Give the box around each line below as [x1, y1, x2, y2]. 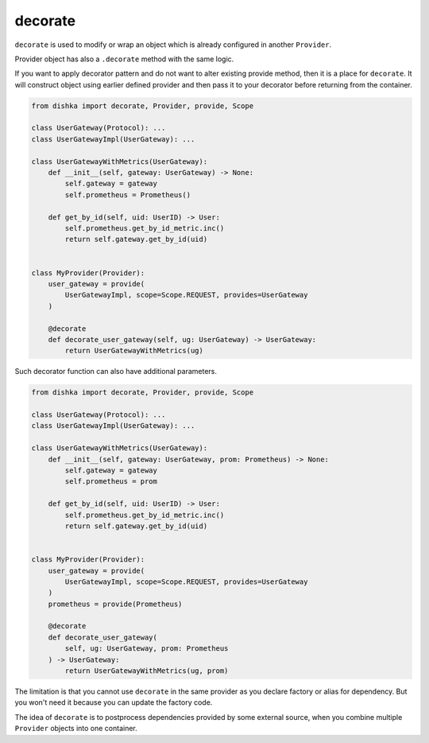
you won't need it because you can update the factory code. [14, 698, 213, 707]
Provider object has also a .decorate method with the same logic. [14, 54, 234, 64]
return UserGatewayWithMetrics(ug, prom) [64, 667, 229, 675]
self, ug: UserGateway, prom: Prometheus [64, 644, 229, 653]
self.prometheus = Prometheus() [64, 190, 191, 199]
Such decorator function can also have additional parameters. [14, 367, 218, 376]
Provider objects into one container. [14, 724, 138, 733]
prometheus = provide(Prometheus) [48, 599, 183, 609]
